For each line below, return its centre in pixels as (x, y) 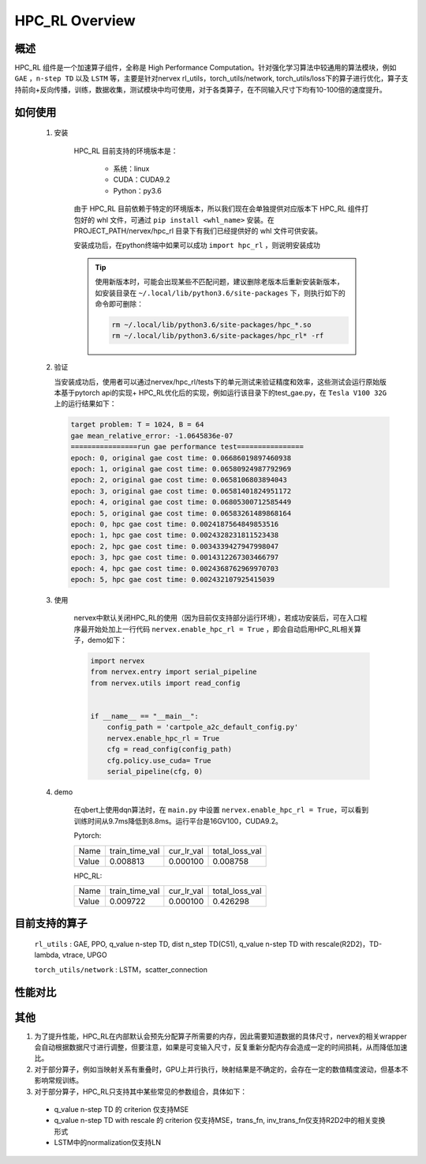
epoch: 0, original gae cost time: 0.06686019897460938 (181, 458)
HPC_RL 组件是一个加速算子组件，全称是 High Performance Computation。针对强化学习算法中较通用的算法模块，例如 (206, 68)
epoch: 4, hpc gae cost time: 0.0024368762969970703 (175, 568)
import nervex (118, 661)
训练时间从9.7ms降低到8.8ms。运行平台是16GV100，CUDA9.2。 (178, 820)
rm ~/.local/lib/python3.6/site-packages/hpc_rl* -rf (218, 336)
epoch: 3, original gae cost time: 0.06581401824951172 (181, 491)
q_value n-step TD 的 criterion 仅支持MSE (121, 1109)
